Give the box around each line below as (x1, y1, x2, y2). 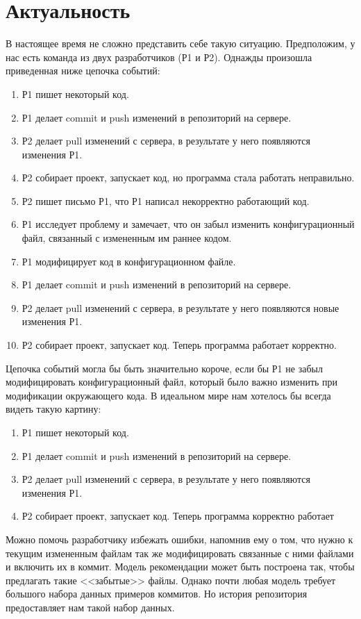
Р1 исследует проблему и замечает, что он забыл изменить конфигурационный (22, 217, 355, 231)
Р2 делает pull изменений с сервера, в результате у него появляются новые (22, 300, 339, 315)
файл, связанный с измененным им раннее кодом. (22, 231, 232, 245)
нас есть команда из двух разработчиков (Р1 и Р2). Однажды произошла (6, 49, 312, 64)
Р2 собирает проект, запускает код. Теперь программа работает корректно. (22, 338, 337, 352)
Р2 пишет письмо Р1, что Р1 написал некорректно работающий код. (22, 193, 310, 208)
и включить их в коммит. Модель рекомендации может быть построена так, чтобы (6, 559, 355, 574)
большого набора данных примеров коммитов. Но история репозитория (6, 586, 308, 601)
